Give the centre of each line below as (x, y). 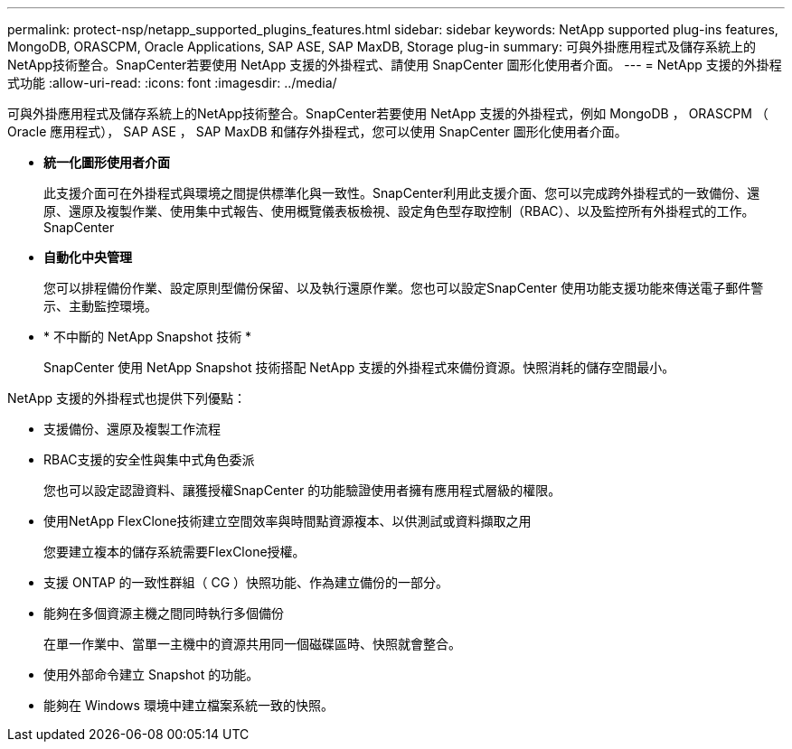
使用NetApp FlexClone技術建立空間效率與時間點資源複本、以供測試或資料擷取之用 (288, 521)
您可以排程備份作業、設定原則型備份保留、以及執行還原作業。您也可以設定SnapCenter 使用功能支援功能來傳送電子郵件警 (404, 288)
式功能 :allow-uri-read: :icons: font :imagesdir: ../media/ (172, 83)
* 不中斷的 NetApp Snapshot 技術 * (148, 337)
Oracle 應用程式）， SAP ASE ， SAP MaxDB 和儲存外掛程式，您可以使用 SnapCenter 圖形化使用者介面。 (317, 131)
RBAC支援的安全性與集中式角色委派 (149, 459)
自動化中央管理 (88, 257)
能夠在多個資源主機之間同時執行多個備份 (164, 613)
